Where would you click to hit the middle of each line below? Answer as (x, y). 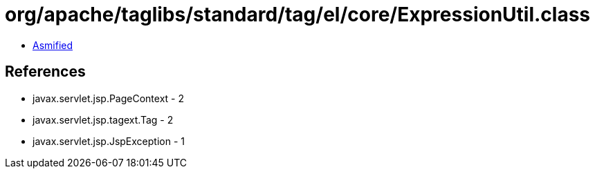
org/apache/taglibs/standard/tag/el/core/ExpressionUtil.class (298, 14)
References (45, 72)
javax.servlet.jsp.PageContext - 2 (108, 98)
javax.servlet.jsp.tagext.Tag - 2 (103, 119)
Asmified (53, 45)
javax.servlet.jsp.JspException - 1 (109, 141)
